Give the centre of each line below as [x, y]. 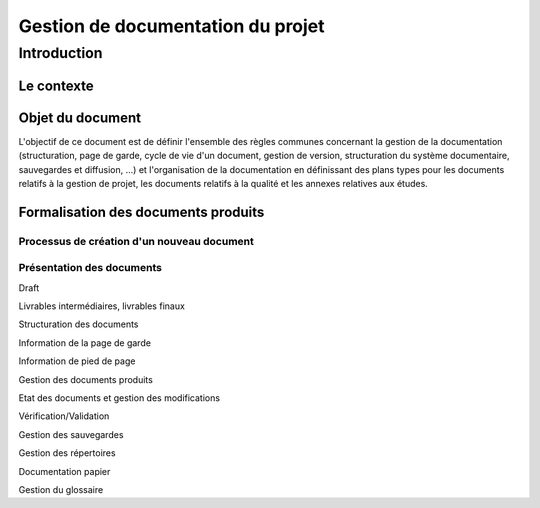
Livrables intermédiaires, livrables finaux [101, 306]
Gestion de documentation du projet [171, 26]
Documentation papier [64, 471]
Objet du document [80, 117]
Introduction [60, 53]
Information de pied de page [77, 361]
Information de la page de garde [85, 342]
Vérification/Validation [64, 416]
